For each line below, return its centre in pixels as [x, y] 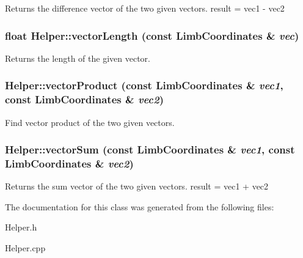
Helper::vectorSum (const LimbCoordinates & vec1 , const [150, 149]
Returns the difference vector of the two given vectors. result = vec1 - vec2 [145, 8]
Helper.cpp [25, 248]
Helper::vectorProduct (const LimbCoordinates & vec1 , [144, 85]
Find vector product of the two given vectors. [90, 122]
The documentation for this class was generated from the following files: [140, 206]
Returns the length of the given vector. [78, 58]
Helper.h [21, 227]
